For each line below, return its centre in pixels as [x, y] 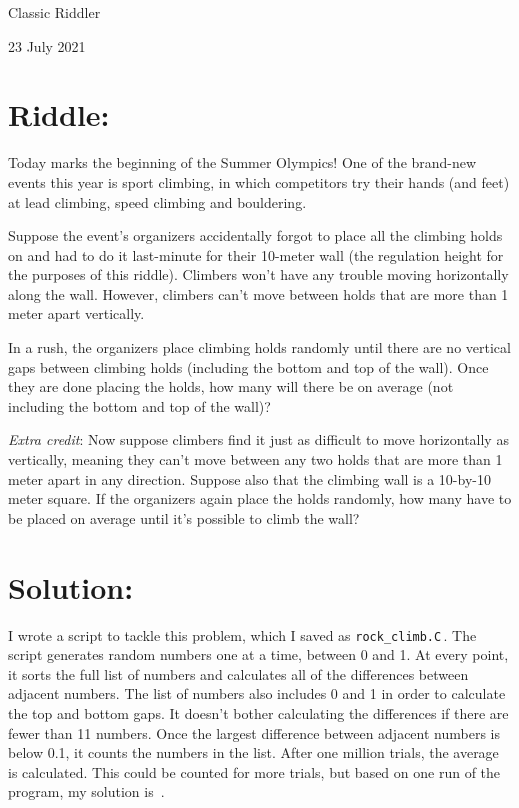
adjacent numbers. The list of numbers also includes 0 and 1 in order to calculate [257, 693]
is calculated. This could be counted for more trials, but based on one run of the [254, 771]
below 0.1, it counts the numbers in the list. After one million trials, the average [253, 752]
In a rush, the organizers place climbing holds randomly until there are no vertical [259, 347]
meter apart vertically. [76, 313]
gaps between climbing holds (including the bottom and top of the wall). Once [248, 366]
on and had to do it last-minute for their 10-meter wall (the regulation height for [256, 254]
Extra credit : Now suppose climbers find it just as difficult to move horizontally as [258, 439]
